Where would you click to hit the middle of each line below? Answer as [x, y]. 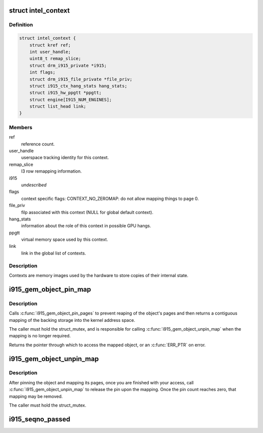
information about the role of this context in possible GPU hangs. [86, 226]
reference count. [38, 144]
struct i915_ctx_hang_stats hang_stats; [78, 86]
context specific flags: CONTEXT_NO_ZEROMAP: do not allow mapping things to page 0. [110, 198]
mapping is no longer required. [40, 336]
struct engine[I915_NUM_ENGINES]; [71, 99]
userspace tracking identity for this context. [65, 157]
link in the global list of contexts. [54, 253]
